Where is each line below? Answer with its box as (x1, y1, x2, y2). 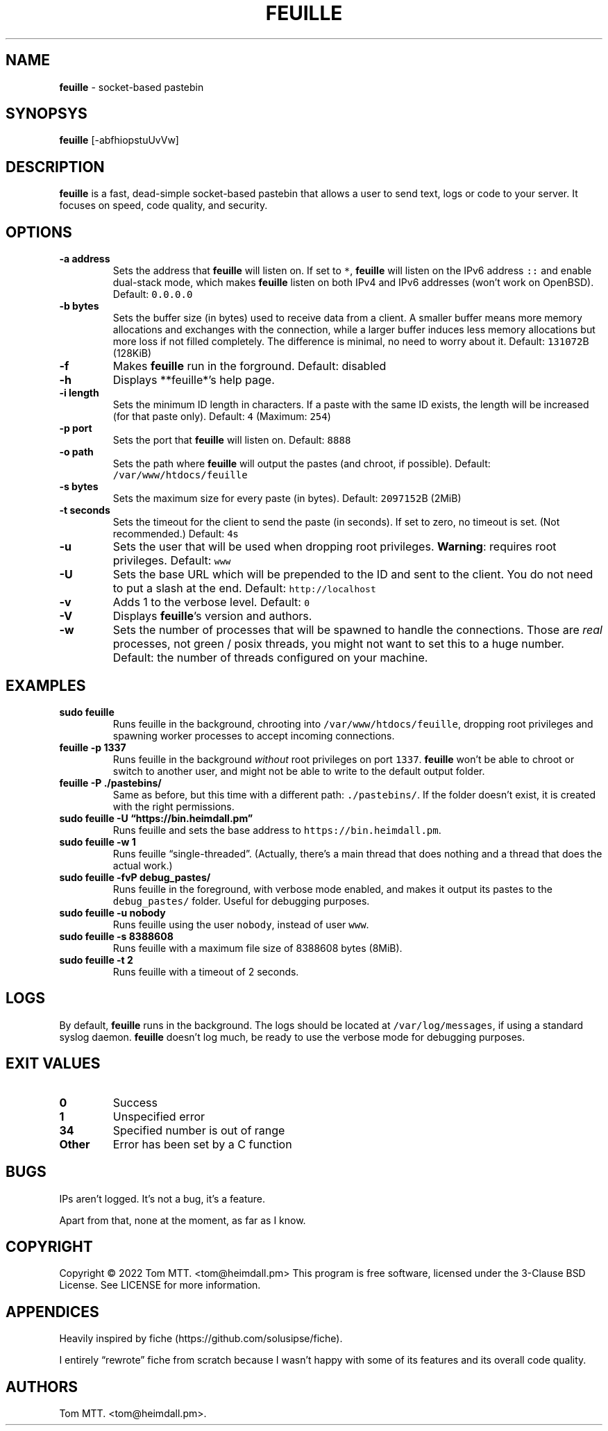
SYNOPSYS (6, 105, 87, 123)
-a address (59, 253, 110, 265)
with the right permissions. (112, 800, 235, 812)
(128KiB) (112, 347, 152, 360)
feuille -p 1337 (59, 741, 126, 753)
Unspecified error (112, 1109, 205, 1123)
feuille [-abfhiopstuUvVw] (59, 134, 179, 147)
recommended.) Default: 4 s (112, 528, 239, 540)
